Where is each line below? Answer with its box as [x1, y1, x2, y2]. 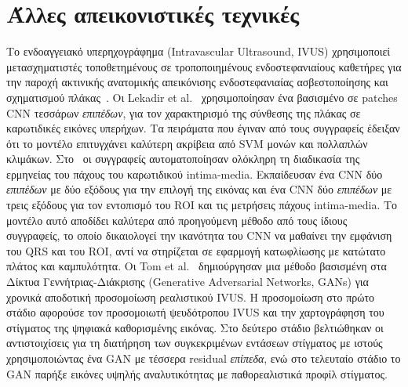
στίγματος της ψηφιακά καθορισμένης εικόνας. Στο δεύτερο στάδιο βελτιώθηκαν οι [6, 319, 384, 335]
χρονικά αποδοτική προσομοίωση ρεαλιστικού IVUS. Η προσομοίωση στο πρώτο [6, 288, 375, 305]
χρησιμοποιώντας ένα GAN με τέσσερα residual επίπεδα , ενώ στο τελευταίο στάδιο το [6, 350, 401, 366]
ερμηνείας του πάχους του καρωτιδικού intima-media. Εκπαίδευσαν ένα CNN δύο [6, 165, 383, 182]
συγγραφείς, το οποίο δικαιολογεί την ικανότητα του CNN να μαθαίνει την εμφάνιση [6, 227, 392, 244]
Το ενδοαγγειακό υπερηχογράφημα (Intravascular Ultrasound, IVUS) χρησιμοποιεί [6, 43, 391, 60]
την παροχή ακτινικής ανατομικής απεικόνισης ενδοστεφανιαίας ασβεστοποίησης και [6, 74, 388, 90]
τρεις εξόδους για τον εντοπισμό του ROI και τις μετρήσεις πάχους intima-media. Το [6, 197, 398, 213]
